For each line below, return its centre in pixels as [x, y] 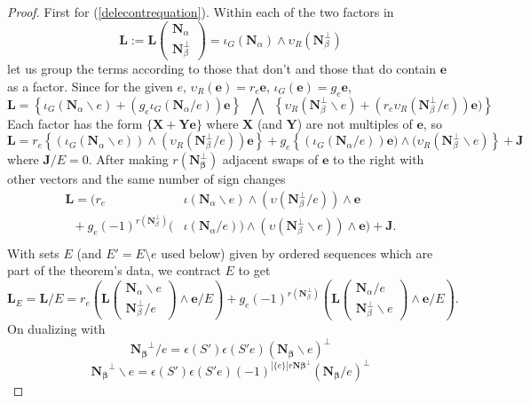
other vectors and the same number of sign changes [146, 179]
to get [254, 270]
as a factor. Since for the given [90, 86]
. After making [128, 159]
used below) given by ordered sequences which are [297, 253]
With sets [33, 253]
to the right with [379, 159]
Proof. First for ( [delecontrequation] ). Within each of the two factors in [201, 12]
